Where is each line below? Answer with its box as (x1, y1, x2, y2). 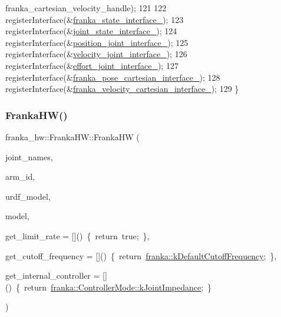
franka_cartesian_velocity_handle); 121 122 (5, 2, 167, 14)
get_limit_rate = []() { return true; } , (5, 229, 150, 242)
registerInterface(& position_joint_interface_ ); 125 (5, 36, 189, 48)
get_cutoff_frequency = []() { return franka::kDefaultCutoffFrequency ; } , (5, 249, 277, 262)
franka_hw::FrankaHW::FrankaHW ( (5, 130, 140, 143)
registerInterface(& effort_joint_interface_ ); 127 (5, 59, 178, 71)
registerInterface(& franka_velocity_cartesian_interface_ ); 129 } (5, 82, 239, 95)
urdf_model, (5, 190, 51, 202)
